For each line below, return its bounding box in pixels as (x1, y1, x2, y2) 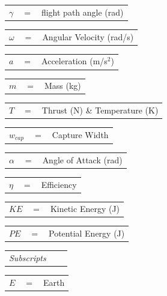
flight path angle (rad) (41, 5, 124, 18)
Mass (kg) (44, 79, 81, 92)
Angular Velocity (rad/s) (42, 30, 134, 43)
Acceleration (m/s (41, 55, 108, 67)
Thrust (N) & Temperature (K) (41, 104, 159, 116)
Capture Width (52, 128, 109, 141)
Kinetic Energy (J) (50, 202, 120, 215)
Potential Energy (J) (49, 227, 125, 240)
